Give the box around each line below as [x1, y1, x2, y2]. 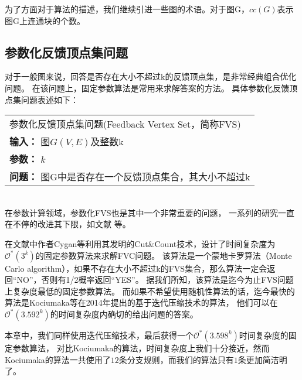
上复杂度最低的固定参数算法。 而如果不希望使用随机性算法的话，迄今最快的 [5, 285, 295, 297]
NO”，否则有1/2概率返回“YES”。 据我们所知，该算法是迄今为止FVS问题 [16, 273, 294, 286]
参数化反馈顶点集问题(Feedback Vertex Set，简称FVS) [9, 117, 241, 131]
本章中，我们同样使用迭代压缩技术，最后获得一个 [5, 328, 194, 341]
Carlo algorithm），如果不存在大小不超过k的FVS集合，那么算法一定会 [5, 262, 267, 274]
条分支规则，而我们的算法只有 [118, 353, 234, 365]
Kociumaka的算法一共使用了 [5, 353, 111, 365]
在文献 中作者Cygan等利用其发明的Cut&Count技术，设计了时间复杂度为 [5, 237, 276, 249]
